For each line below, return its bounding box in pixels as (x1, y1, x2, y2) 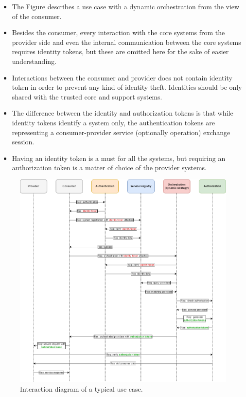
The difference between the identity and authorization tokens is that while (12, 108, 233, 118)
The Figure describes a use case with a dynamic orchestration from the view (12, 1, 240, 11)
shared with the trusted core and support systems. (12, 91, 162, 101)
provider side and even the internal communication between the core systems (12, 37, 241, 47)
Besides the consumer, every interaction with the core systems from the (12, 27, 225, 38)
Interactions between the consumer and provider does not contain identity (12, 72, 232, 82)
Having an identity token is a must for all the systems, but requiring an (12, 153, 226, 163)
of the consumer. (12, 11, 62, 21)
